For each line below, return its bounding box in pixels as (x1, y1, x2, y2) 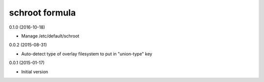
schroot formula (9, 7, 76, 18)
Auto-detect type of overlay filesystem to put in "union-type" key (21, 51, 153, 57)
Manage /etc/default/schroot (21, 33, 80, 39)
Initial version (21, 68, 48, 75)
